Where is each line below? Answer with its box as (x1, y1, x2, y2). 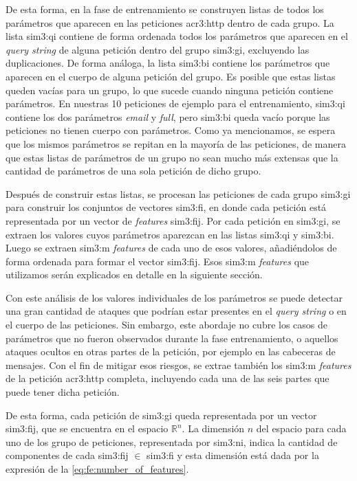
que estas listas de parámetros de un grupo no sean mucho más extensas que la (6, 150, 338, 164)
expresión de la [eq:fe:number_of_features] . (6, 462, 189, 476)
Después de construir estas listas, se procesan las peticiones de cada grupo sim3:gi (6, 186, 351, 201)
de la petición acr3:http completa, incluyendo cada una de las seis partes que (6, 371, 329, 385)
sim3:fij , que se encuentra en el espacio (6, 421, 169, 436)
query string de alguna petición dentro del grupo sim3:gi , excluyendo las (6, 42, 310, 56)
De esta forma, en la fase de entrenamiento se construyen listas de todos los (6, 2, 324, 16)
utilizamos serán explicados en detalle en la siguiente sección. (6, 267, 263, 282)
